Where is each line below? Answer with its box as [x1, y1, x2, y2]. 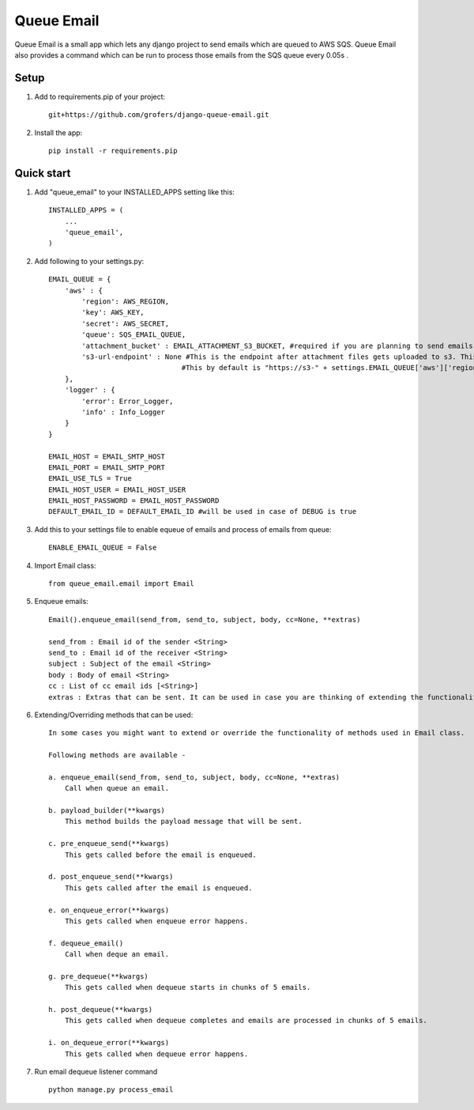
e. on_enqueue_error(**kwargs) [48, 905, 170, 915]
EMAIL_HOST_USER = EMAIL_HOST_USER [48, 485, 186, 494]
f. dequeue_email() [48, 938, 124, 948]
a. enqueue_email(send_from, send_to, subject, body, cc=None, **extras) [48, 772, 340, 782]
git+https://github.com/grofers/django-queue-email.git [48, 111, 269, 119]
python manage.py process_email [48, 1085, 174, 1094]
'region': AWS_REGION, [81, 297, 170, 306]
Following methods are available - [48, 751, 186, 760]
